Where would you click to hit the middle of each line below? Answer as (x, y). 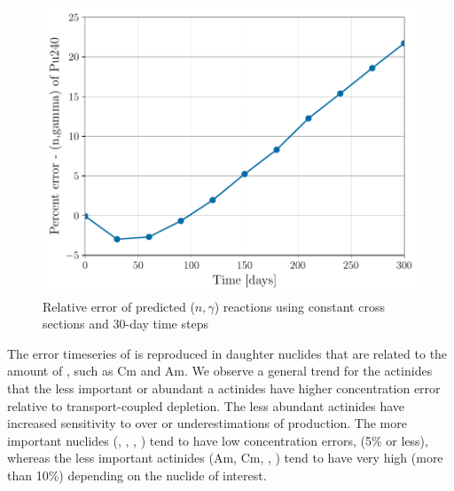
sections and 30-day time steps (125, 324)
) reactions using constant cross (299, 306)
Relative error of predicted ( (119, 306)
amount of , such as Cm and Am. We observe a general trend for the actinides (220, 371)
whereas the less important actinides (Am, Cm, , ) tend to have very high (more (225, 458)
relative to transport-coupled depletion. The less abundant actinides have (206, 405)
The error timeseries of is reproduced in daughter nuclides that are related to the (227, 353)
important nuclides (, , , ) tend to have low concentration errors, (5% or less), (218, 440)
